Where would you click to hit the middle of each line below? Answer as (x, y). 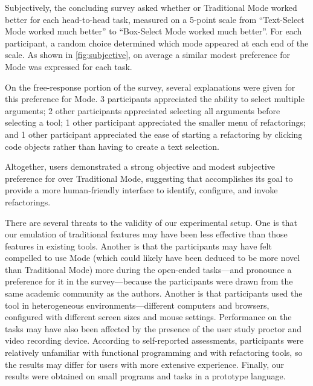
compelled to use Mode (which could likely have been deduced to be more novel (153, 258)
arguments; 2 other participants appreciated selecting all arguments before (143, 110)
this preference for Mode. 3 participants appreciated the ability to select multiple (155, 99)
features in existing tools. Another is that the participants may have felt (138, 246)
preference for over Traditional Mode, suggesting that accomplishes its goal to (149, 178)
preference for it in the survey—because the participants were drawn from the (149, 281)
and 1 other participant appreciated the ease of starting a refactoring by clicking (154, 134)
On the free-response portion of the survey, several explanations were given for (150, 87)
